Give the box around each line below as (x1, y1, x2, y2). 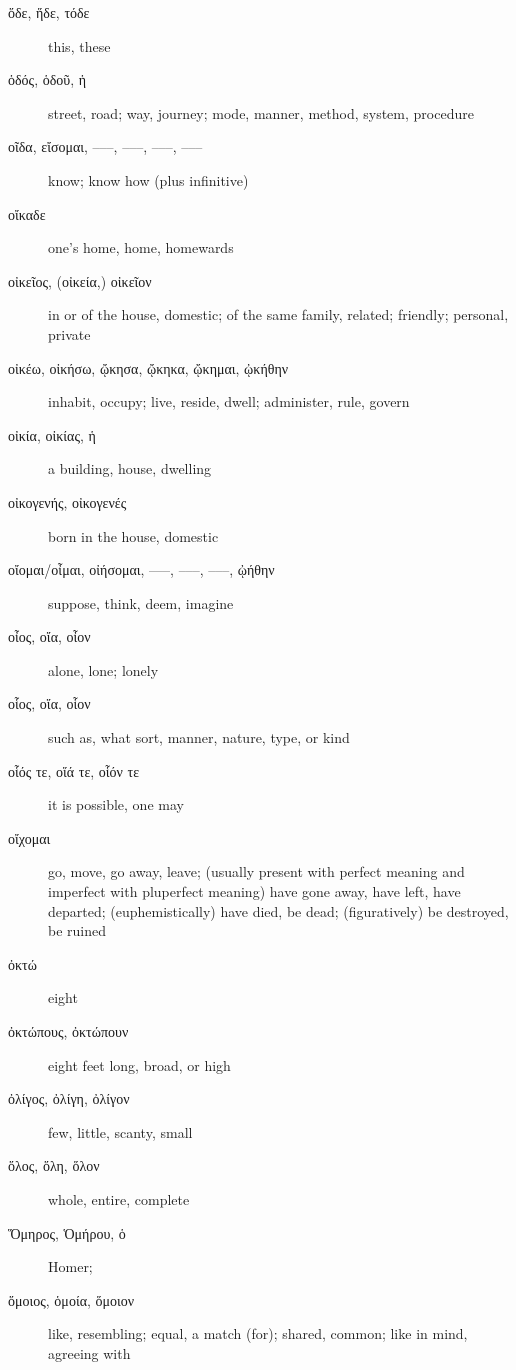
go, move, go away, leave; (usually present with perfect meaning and (48, 861, 465, 882)
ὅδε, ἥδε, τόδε (8, 2, 90, 22)
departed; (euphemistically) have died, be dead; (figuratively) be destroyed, (48, 900, 509, 921)
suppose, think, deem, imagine (48, 592, 234, 613)
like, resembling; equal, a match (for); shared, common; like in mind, (48, 1323, 468, 1344)
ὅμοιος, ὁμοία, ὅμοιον (8, 1289, 135, 1310)
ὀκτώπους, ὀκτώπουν (8, 1021, 129, 1041)
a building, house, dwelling (48, 458, 212, 479)
